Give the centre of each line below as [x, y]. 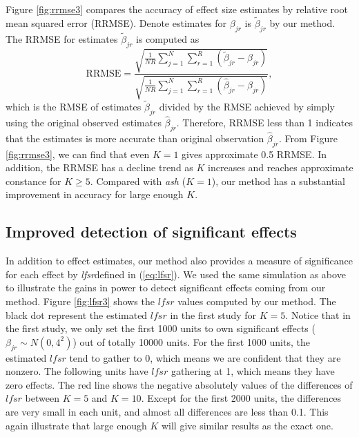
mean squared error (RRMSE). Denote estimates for [116, 22]
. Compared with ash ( [138, 181]
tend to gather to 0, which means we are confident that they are [205, 357]
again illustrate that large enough [76, 425]
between [42, 398]
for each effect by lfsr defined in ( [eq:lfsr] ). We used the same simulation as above [176, 274]
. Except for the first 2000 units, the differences [241, 398]
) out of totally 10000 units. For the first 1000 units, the [191, 341]
